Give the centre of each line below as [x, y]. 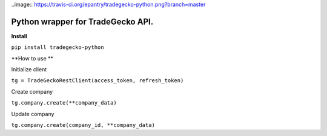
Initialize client [29, 70]
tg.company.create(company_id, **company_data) [83, 125]
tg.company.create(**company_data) [64, 103]
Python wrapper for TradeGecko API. [82, 21]
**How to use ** [32, 58]
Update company [33, 114]
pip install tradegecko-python [58, 47]
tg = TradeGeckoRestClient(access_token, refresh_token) [97, 81]
